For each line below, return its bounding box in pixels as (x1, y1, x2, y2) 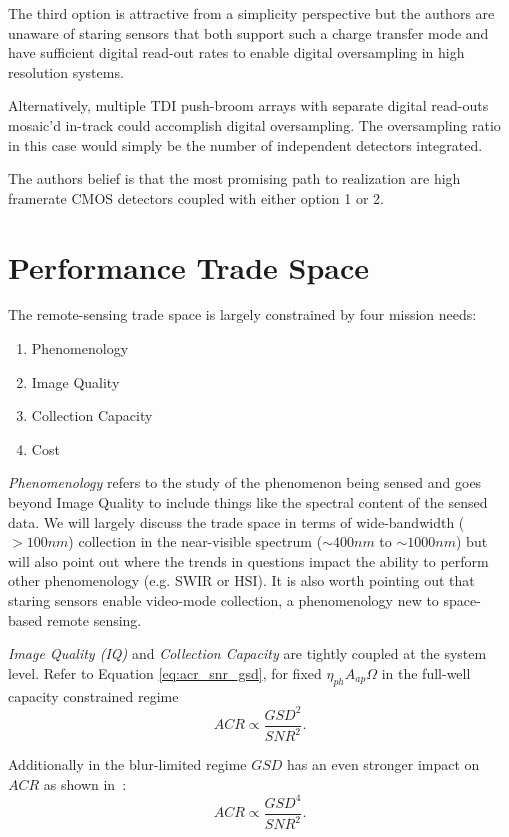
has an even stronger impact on (287, 754, 480, 775)
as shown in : (43, 773, 127, 794)
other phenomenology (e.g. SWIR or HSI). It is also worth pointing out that (8, 570, 475, 591)
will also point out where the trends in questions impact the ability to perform (8, 550, 489, 571)
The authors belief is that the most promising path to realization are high (8, 168, 461, 189)
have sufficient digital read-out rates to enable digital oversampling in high (8, 42, 465, 63)
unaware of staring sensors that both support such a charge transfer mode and (8, 22, 489, 43)
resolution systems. (8, 61, 124, 82)
